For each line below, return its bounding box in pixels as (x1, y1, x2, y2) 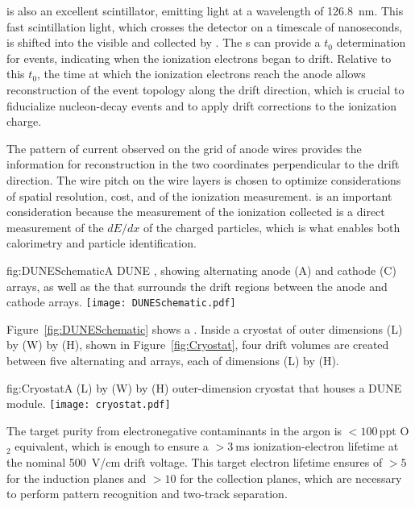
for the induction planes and (6, 469, 147, 486)
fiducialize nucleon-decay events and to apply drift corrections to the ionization (6, 97, 397, 114)
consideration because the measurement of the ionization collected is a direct (6, 203, 385, 220)
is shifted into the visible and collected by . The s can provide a (6, 34, 321, 51)
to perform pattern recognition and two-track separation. (6, 485, 288, 502)
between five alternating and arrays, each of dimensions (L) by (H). (6, 351, 339, 368)
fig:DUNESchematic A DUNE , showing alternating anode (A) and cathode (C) (6, 261, 396, 278)
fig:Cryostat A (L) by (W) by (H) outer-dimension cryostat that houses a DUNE (6, 379, 402, 396)
